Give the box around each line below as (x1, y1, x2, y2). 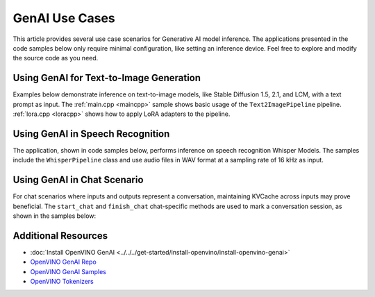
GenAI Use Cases (12, 10, 116, 26)
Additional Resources (12, 230, 108, 241)
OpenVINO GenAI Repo (30, 257, 97, 266)
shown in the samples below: (12, 212, 97, 220)
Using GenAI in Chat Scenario (12, 174, 144, 186)
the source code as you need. (12, 54, 99, 62)
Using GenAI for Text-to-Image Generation (12, 72, 201, 84)
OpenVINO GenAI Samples (30, 267, 107, 275)
